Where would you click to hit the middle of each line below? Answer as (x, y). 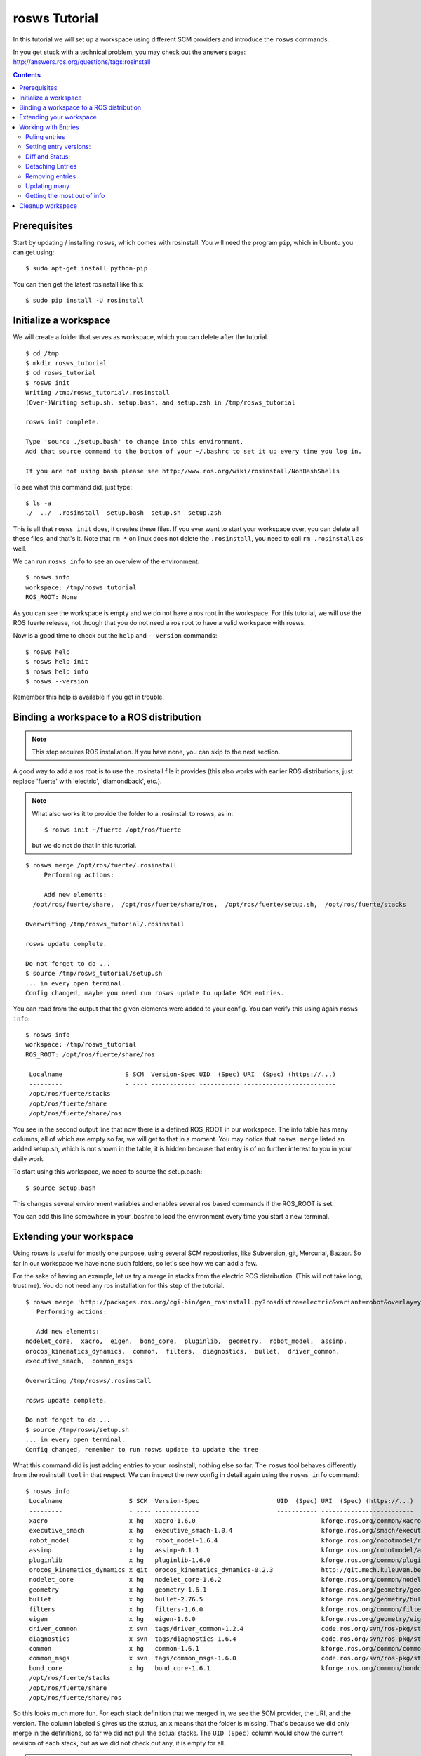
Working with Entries (49, 127)
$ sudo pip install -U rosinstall (85, 301)
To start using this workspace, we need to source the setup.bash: (108, 1172)
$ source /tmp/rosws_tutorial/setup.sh (94, 974)
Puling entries (46, 137)
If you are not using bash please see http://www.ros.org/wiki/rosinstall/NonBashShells (183, 471)
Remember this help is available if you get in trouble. (89, 697)
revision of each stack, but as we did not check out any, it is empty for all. (119, 1743)
